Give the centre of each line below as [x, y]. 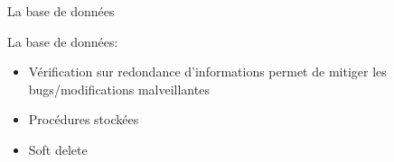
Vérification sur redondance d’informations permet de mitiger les [207, 72]
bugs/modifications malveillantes [119, 89]
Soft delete [58, 149]
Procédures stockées [84, 119]
